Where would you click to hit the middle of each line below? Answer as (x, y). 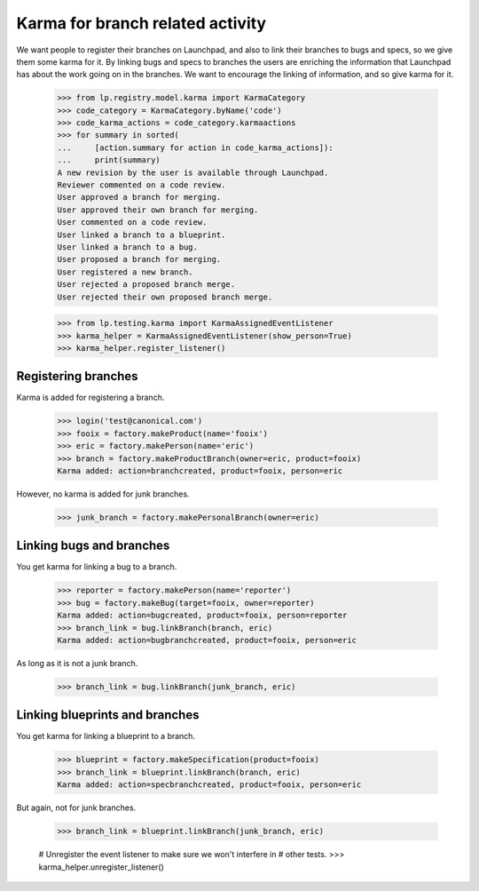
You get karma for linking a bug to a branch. (97, 567)
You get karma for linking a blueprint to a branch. (106, 736)
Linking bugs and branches (93, 546)
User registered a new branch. (126, 272)
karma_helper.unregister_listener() (101, 867)
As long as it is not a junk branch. (77, 663)
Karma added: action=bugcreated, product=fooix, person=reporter (202, 616)
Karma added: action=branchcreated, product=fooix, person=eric (200, 470)
